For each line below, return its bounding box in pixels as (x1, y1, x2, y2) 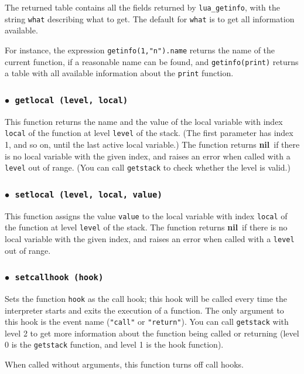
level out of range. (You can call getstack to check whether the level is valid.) (5, 161, 291, 174)
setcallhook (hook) (15, 273, 104, 283)
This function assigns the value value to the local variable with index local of (5, 209, 288, 222)
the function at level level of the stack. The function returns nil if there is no (5, 221, 288, 233)
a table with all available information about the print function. (5, 67, 234, 79)
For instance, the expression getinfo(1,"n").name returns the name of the (5, 43, 275, 56)
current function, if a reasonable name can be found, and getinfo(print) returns (5, 55, 299, 67)
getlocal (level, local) (15, 95, 128, 105)
